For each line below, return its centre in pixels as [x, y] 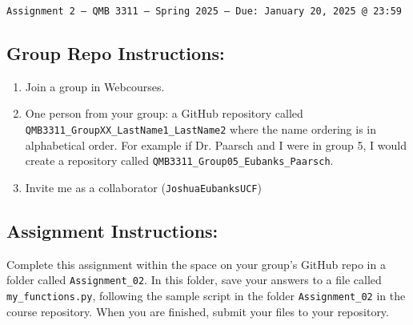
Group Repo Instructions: [116, 53]
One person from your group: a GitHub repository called [164, 113]
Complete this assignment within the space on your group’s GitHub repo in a [196, 264]
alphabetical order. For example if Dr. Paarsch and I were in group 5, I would [216, 144]
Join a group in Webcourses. [95, 86]
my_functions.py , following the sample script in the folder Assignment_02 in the [206, 296]
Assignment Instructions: [112, 231]
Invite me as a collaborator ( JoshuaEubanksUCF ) [143, 187]
